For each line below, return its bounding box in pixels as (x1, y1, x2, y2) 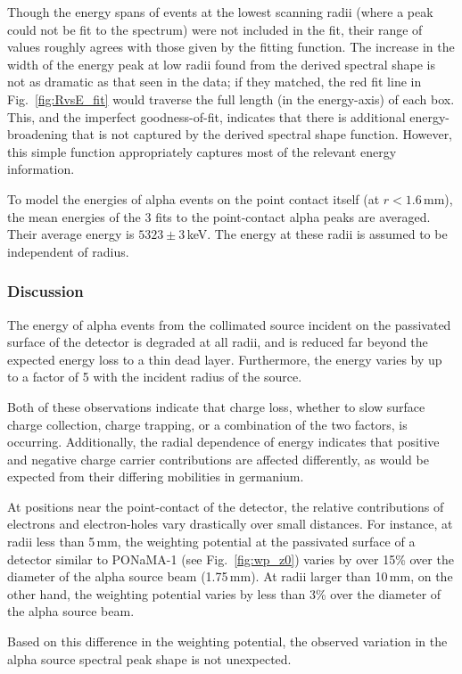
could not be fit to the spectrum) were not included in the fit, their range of (7, 20, 423, 38)
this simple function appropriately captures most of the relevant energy (7, 142, 397, 160)
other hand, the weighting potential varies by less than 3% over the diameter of (7, 584, 441, 603)
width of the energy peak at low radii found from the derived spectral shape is (7, 54, 435, 73)
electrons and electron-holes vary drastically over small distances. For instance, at (7, 514, 453, 533)
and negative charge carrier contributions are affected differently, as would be (7, 449, 429, 468)
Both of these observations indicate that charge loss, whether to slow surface (7, 397, 425, 415)
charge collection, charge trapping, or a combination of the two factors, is (7, 415, 408, 433)
